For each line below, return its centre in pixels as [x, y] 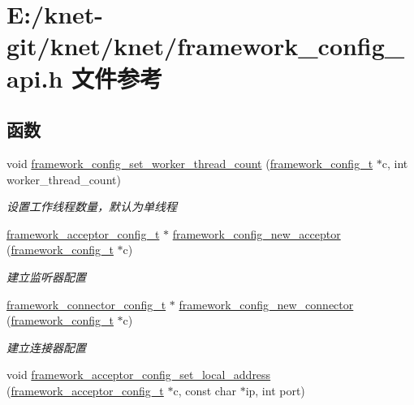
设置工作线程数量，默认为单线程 [92, 207]
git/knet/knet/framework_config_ [206, 46]
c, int [395, 163]
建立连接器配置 [46, 347]
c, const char [205, 390]
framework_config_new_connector [266, 304]
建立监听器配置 [46, 276]
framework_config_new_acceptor [257, 233]
